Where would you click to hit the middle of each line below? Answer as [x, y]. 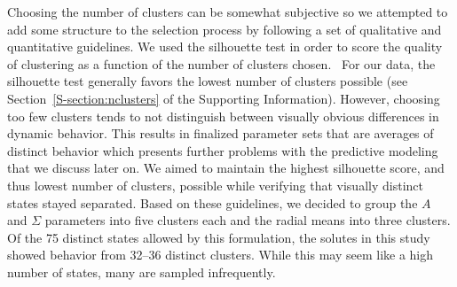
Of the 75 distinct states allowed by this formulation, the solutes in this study [219, 237]
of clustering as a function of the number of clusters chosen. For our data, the [221, 63]
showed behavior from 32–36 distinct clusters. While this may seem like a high [221, 255]
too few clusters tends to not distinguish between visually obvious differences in [223, 116]
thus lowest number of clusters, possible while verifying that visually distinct [215, 185]
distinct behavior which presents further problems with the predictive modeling [223, 150]
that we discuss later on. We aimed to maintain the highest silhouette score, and [226, 168]
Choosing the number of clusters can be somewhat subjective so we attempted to [228, 12]
